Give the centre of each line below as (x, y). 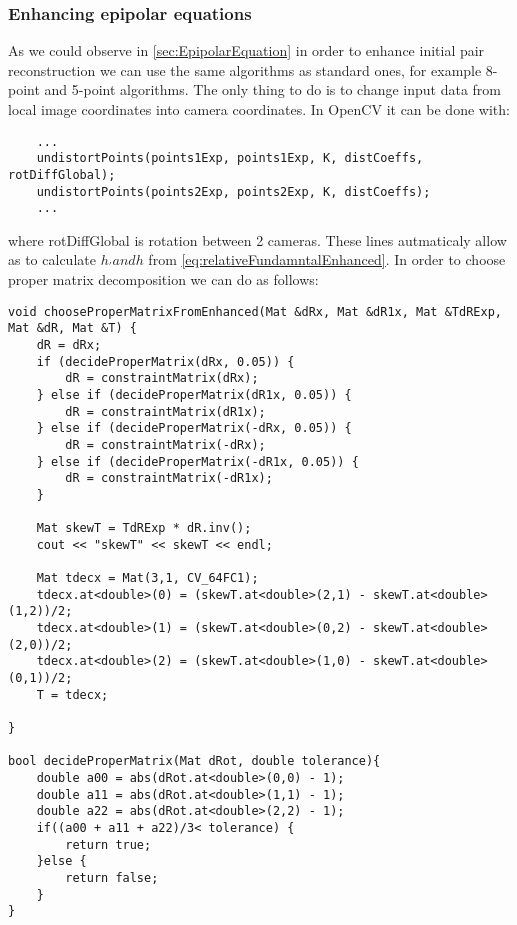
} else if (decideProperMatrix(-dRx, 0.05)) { (194, 428)
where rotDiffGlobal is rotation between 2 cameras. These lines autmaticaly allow (257, 239)
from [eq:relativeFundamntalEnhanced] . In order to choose (327, 259)
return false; (112, 877)
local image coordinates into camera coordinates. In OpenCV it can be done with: (259, 109)
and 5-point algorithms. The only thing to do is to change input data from (273, 89)
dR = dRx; (69, 344)
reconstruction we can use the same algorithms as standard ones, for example (245, 69)
